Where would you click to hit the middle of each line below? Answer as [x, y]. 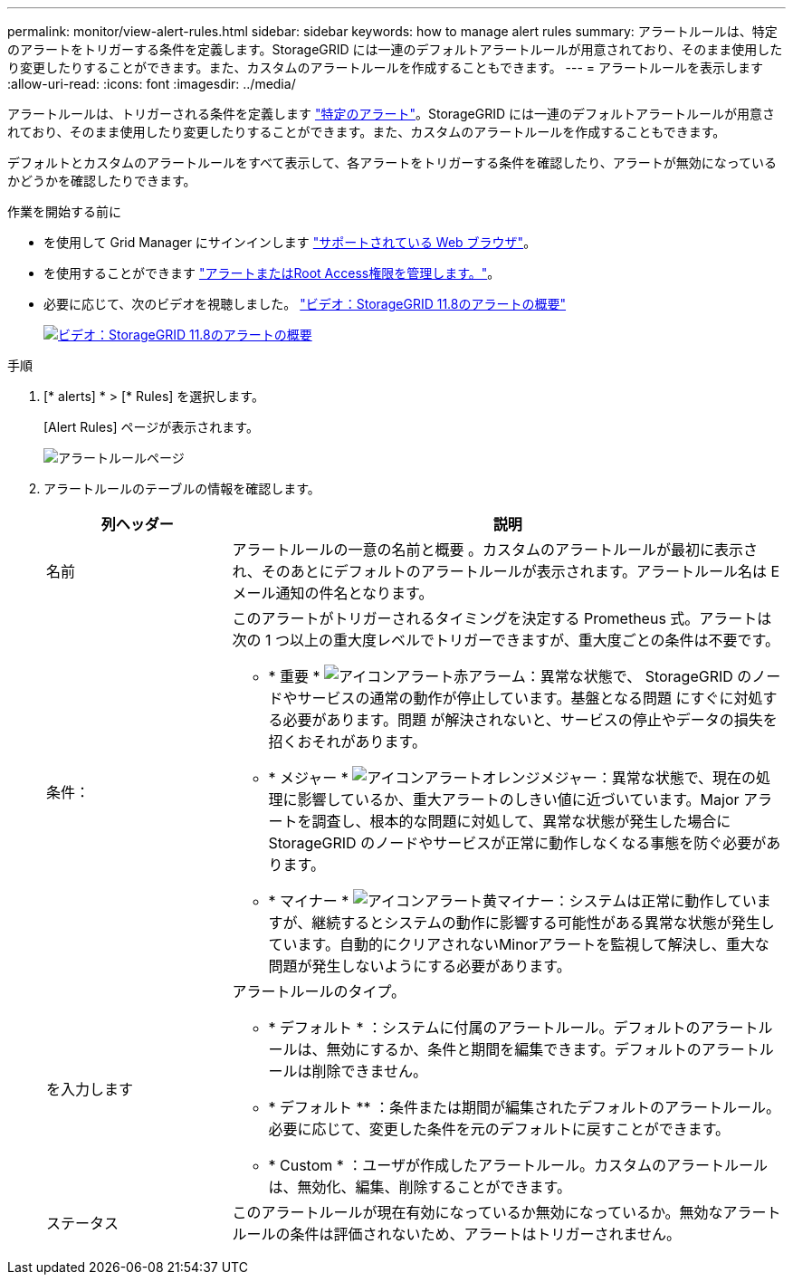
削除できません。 [370, 1071]
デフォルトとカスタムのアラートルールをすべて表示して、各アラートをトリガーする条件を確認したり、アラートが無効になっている [392, 163]
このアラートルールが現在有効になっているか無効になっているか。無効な [478, 1212]
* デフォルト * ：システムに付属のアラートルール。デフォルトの [484, 1028]
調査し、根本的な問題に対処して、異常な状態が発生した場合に [521, 821]
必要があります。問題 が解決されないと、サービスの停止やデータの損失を [530, 720]
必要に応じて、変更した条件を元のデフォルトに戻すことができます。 [499, 1129]
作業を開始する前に [64, 211]
